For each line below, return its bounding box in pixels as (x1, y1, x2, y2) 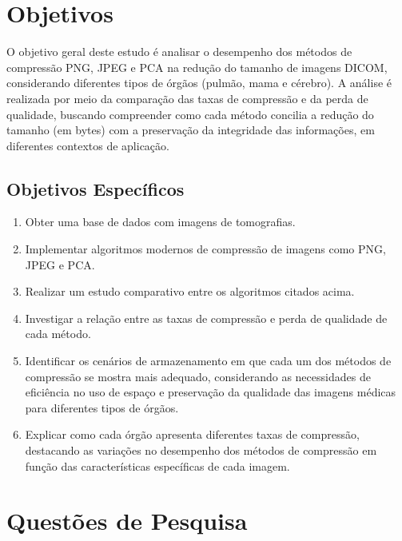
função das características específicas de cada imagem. (25, 457, 290, 474)
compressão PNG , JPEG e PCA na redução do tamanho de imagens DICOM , (6, 58, 388, 75)
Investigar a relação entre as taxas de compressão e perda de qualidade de (25, 309, 388, 326)
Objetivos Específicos (6, 176, 185, 201)
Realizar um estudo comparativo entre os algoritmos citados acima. (25, 283, 355, 300)
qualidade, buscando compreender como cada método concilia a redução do (6, 105, 374, 122)
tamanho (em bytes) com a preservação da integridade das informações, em (6, 121, 375, 138)
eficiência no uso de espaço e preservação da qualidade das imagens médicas (25, 384, 396, 400)
